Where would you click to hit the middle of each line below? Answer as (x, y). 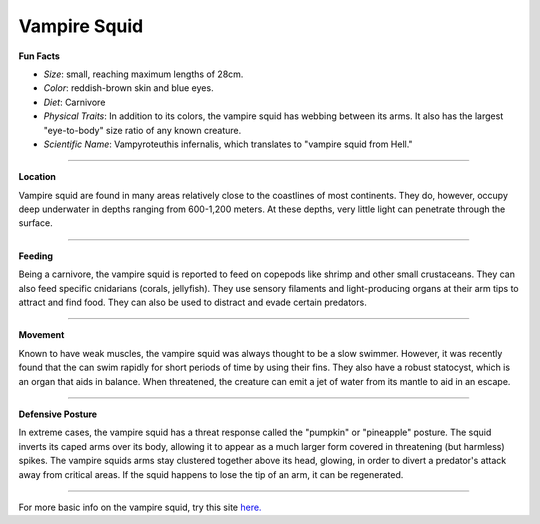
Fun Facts (39, 56)
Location (37, 177)
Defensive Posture (58, 414)
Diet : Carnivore (74, 102)
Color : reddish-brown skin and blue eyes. (128, 88)
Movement (41, 335)
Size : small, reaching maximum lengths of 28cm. (143, 74)
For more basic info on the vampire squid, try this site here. (140, 507)
